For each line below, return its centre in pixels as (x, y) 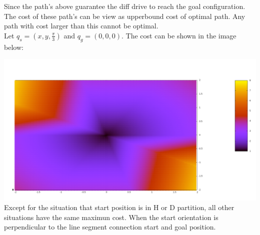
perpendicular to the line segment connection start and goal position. (110, 227)
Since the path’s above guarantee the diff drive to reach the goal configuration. (125, 6)
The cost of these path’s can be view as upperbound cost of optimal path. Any (125, 16)
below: (14, 47)
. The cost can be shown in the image (179, 35)
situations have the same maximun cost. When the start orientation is (111, 217)
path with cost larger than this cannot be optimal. (81, 26)
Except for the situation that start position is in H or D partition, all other (119, 207)
